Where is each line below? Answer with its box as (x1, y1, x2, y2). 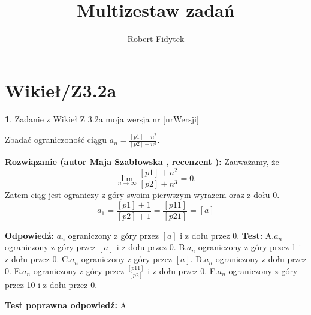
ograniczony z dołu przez (215, 253, 307, 265)
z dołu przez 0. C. (5, 253, 70, 265)
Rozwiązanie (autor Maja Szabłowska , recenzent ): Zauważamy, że (5, 155, 279, 168)
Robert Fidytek (127, 32, 185, 45)
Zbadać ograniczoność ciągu (5, 133, 107, 146)
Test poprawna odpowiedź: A (5, 298, 127, 311)
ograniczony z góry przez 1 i (198, 241, 301, 253)
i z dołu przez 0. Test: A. (180, 229, 274, 241)
